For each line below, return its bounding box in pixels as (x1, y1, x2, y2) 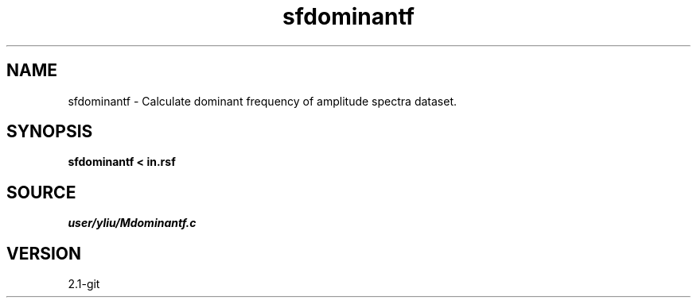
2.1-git (68, 277, 100, 291)
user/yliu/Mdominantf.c (68, 216, 197, 230)
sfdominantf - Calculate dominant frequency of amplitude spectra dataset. (68, 94, 458, 108)
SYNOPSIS (6, 121, 93, 142)
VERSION (6, 243, 82, 264)
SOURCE (6, 182, 76, 202)
